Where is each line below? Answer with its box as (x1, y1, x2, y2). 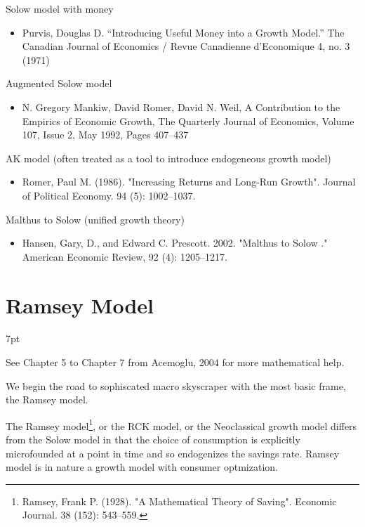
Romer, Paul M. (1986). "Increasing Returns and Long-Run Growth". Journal (22, 174, 356, 189)
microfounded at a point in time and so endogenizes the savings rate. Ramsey (6, 445, 340, 460)
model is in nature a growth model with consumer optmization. (6, 460, 278, 474)
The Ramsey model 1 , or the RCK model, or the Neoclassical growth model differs (6, 416, 357, 433)
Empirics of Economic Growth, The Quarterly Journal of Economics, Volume (22, 113, 354, 128)
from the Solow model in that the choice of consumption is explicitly (6, 432, 300, 447)
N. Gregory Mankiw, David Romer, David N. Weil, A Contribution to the (22, 99, 340, 114)
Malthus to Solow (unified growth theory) (6, 212, 185, 226)
